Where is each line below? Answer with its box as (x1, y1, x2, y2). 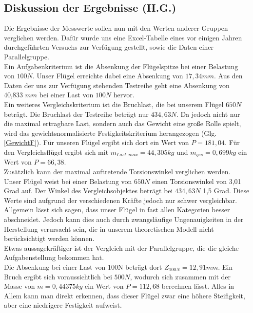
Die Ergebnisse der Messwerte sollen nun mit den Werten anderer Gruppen (4, 23, 228, 33)
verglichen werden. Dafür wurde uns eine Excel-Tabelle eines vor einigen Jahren (4, 32, 242, 42)
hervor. (113, 90, 135, 100)
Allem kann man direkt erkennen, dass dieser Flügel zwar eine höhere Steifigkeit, (4, 290, 245, 300)
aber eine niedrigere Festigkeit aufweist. (4, 300, 122, 310)
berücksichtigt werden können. (4, 233, 95, 243)
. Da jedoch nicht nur (176, 109, 240, 119)
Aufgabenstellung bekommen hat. (4, 252, 104, 262)
